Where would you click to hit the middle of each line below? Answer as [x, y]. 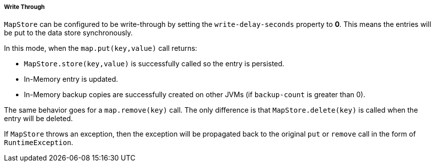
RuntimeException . [39, 143]
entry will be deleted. [39, 119]
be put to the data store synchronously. [69, 33]
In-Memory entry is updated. [71, 79]
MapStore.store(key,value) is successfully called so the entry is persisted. [154, 64]
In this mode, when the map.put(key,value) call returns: [101, 48]
